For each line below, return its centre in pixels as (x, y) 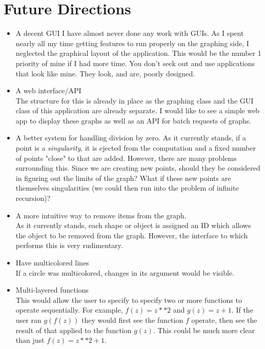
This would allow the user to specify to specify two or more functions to (129, 300)
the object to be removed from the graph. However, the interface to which (132, 235)
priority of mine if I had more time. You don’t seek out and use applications (135, 63)
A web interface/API (48, 90)
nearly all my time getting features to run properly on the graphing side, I (132, 43)
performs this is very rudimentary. (69, 245)
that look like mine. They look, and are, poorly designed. (105, 73)
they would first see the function (132, 320)
